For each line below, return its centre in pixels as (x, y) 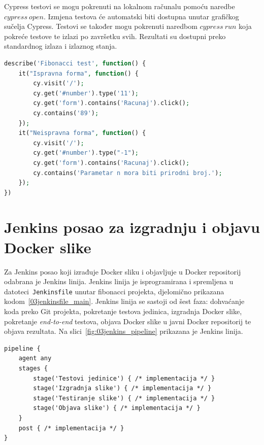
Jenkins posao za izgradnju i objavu (132, 227)
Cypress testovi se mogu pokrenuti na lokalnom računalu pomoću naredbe (120, 6)
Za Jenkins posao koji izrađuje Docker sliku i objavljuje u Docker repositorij (123, 271)
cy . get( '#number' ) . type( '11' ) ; (86, 93)
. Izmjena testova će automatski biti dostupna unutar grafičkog (141, 16)
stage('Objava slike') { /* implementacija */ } (117, 408)
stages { (33, 368)
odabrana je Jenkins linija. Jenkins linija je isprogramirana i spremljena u (119, 281)
